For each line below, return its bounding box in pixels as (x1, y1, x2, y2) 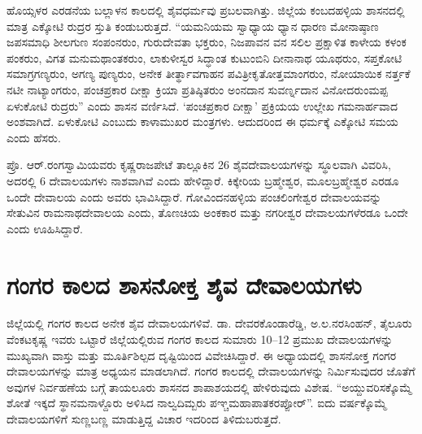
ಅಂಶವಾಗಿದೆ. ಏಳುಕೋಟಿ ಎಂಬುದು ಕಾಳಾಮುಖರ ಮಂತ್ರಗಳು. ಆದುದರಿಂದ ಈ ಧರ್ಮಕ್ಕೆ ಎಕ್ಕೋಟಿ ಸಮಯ (7, 113, 398, 130)
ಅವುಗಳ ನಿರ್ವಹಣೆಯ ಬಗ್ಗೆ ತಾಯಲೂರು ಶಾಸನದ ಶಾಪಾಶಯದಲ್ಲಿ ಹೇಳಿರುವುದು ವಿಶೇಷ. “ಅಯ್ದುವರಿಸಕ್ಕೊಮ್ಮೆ (7, 378, 412, 395)
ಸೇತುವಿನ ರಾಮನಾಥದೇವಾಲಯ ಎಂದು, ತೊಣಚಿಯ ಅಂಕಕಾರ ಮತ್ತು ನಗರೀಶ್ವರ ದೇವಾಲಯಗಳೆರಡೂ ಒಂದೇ (7, 204, 408, 221)
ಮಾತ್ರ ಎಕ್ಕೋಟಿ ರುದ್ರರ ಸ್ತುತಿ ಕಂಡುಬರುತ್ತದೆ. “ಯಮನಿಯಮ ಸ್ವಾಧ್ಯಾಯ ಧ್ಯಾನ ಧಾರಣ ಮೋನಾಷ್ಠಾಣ (7, 17, 379, 34)
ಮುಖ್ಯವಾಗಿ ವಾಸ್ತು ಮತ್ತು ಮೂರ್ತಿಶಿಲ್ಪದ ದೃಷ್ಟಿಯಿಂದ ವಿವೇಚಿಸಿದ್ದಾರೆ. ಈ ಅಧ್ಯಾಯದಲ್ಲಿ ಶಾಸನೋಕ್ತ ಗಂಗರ (7, 346, 397, 363)
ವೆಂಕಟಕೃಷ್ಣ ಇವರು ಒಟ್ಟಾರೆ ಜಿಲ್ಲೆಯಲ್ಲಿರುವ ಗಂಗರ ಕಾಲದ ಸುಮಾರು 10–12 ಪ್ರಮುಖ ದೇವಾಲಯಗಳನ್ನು (7, 331, 394, 348)
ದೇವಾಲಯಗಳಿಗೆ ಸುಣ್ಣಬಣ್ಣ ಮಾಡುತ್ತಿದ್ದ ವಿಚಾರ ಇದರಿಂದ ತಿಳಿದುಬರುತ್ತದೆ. (7, 410, 281, 427)
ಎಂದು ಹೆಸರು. (7, 128, 61, 145)
